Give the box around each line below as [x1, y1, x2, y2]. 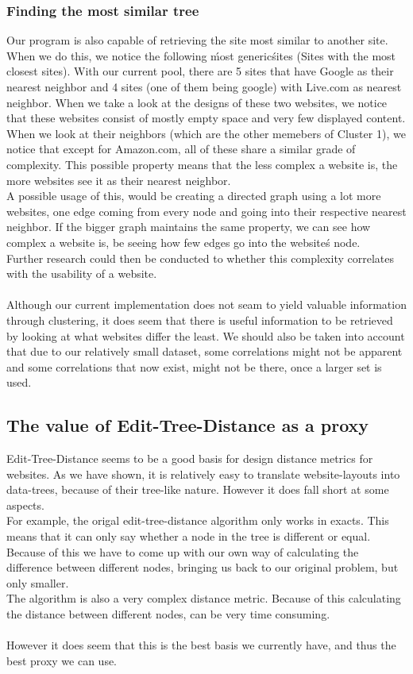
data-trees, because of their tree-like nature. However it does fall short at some [6, 481, 389, 498]
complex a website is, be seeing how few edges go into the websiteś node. [6, 233, 361, 250]
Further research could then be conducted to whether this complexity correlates [6, 249, 394, 266]
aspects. [6, 496, 44, 513]
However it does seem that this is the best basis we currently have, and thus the [6, 637, 396, 653]
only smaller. [6, 574, 69, 591]
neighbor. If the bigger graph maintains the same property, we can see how [6, 218, 371, 235]
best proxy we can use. [6, 652, 118, 668]
